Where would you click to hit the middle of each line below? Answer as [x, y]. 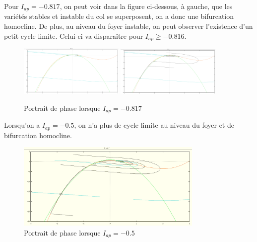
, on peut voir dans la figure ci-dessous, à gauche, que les [146, 6]
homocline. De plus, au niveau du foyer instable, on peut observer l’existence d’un [128, 26]
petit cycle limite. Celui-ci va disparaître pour [74, 36]
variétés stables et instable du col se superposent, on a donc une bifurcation [119, 16]
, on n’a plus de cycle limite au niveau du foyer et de [154, 125]
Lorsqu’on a [22, 125]
